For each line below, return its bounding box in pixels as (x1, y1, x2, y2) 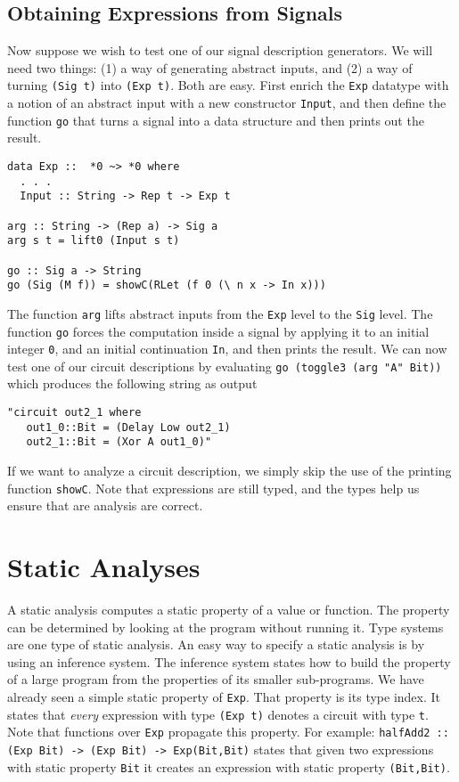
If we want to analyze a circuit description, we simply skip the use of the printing (7, 461, 452, 480)
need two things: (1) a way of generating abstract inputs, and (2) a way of (7, 58, 413, 77)
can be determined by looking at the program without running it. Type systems (7, 617, 444, 636)
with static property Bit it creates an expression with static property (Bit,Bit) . (7, 757, 450, 776)
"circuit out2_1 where (7, 406, 142, 420)
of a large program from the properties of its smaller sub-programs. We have (7, 670, 424, 688)
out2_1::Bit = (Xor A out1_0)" (26, 436, 212, 449)
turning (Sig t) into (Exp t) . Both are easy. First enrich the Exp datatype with (7, 76, 449, 94)
